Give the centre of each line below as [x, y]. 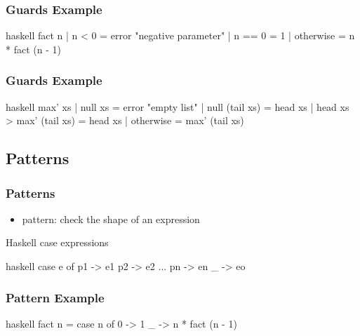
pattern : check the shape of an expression [111, 219]
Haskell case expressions [57, 242]
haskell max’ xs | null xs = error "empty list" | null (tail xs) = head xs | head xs [178, 106]
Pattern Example [55, 297]
